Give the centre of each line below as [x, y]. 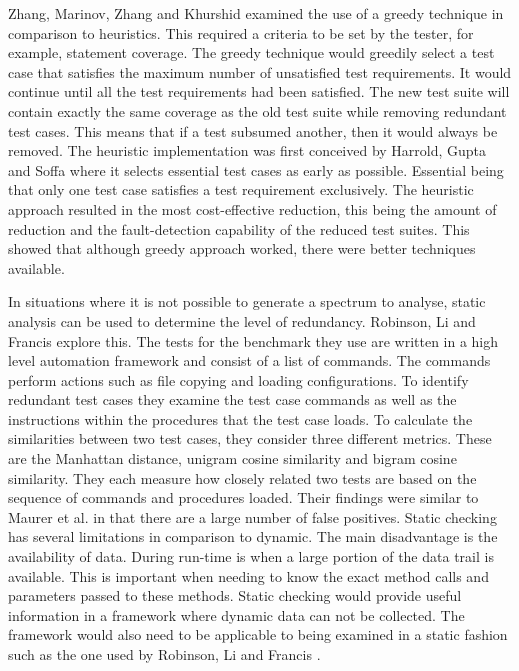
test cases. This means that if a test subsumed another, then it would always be [253, 130]
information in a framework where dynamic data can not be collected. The [236, 614]
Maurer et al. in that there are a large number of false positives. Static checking [252, 516]
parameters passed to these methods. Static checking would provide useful [235, 595]
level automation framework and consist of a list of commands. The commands [249, 360]
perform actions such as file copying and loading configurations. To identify [238, 379]
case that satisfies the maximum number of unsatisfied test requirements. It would [260, 71]
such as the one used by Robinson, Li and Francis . [164, 654]
